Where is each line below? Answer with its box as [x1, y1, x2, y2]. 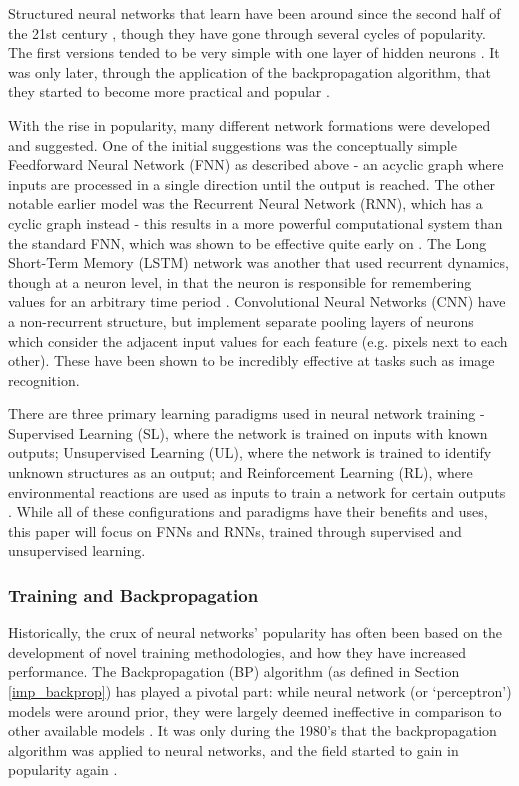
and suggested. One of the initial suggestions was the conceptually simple [8, 134, 457, 155]
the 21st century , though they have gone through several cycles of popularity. [8, 22, 486, 43]
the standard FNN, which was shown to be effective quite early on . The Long [8, 232, 487, 253]
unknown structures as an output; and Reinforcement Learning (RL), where [8, 462, 473, 483]
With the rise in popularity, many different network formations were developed [8, 114, 491, 135]
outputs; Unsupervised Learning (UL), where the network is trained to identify [8, 442, 492, 463]
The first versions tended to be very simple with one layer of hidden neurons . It [8, 42, 500, 63]
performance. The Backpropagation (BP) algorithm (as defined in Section [8, 661, 460, 682]
